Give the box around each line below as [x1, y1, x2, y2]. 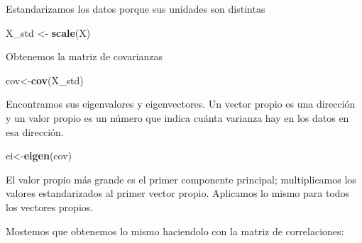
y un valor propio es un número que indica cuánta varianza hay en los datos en [6, 110, 349, 125]
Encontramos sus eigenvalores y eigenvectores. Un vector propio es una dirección [6, 96, 356, 111]
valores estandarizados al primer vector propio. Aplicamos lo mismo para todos [6, 186, 350, 200]
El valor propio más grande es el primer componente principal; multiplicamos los [6, 171, 356, 186]
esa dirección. [6, 124, 64, 139]
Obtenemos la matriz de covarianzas [6, 49, 163, 64]
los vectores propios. [6, 199, 94, 214]
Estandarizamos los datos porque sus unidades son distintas [6, 1, 265, 16]
